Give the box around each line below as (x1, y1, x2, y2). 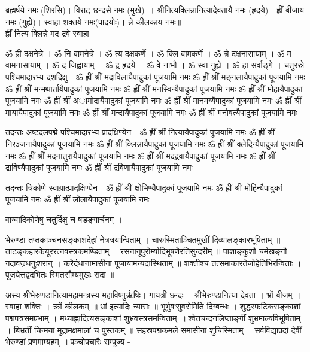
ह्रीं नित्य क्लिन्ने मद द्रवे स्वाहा (5, 27, 89, 40)
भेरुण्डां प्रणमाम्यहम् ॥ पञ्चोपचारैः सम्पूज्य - (5, 335, 130, 348)
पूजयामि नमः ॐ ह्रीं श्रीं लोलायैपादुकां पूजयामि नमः (5, 193, 150, 205)
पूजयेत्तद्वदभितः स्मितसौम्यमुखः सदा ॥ (5, 268, 114, 281)
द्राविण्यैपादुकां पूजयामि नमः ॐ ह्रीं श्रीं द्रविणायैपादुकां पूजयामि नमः (5, 161, 193, 174)
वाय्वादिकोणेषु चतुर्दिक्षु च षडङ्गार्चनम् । (5, 213, 123, 225)
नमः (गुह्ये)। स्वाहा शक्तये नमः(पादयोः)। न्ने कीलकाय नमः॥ (5, 15, 182, 28)
